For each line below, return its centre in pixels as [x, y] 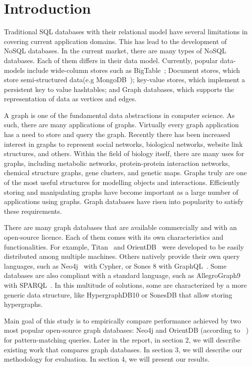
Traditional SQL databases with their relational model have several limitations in [126, 32]
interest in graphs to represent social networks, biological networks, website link [124, 144]
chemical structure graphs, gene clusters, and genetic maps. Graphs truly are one [126, 172]
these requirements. [33, 211]
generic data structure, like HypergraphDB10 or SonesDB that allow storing [118, 294]
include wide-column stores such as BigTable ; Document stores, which [134, 70]
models [14, 70]
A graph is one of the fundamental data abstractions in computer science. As [119, 115]
